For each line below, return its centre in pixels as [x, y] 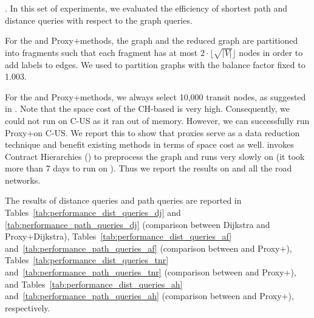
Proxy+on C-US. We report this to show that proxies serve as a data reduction [152, 132]
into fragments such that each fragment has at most [101, 52]
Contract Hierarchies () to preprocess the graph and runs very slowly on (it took [155, 156]
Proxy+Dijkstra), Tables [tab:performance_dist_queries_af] [118, 236]
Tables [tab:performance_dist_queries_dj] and [93, 213]
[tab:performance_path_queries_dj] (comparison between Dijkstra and [138, 224]
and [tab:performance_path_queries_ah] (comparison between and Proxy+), [149, 296]
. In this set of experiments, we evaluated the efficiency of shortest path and [146, 8]
